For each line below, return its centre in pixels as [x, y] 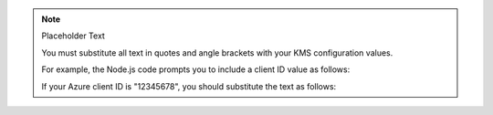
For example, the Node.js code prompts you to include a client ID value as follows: [196, 69]
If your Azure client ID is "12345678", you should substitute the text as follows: [189, 86]
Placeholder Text [73, 36]
